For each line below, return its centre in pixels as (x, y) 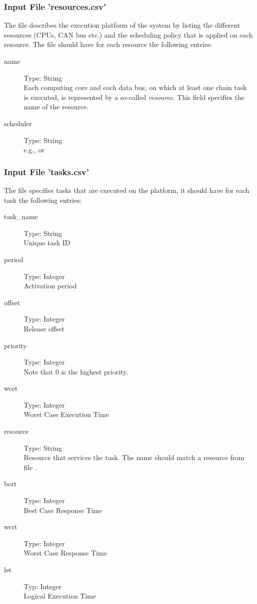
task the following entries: (43, 200)
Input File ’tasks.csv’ (46, 171)
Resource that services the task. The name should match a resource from (134, 457)
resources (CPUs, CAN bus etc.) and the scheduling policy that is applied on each (128, 34)
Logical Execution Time (60, 596)
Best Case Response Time (63, 510)
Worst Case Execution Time (66, 414)
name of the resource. (56, 107)
